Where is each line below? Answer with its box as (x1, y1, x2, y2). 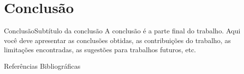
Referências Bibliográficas (4, 60, 81, 71)
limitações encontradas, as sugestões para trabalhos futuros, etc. (4, 44, 196, 55)
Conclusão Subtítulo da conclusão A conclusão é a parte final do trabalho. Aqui (4, 26, 241, 36)
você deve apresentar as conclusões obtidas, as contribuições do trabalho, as (4, 35, 231, 45)
